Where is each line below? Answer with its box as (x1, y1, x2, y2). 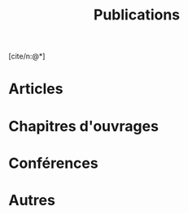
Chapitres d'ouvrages (8, 117, 159, 135)
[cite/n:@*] (8, 51, 46, 62)
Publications (93, 6, 181, 24)
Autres (8, 190, 55, 209)
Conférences (8, 154, 99, 172)
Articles (8, 79, 63, 98)
